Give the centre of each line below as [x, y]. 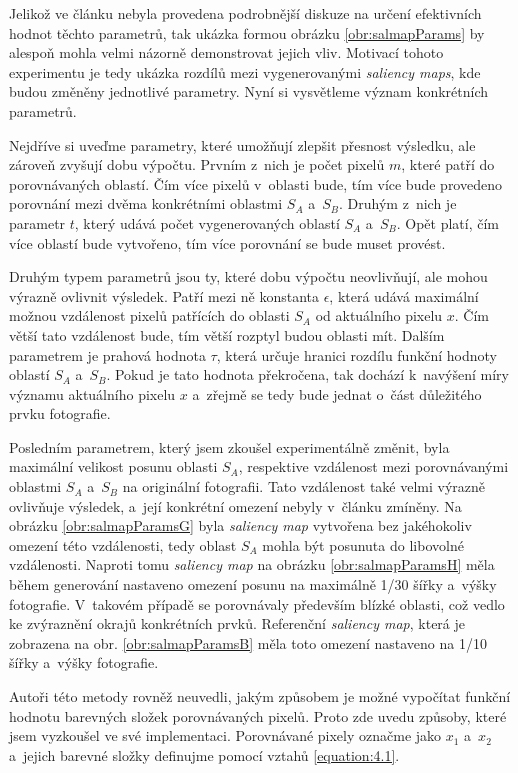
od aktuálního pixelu [379, 315]
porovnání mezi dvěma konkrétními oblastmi [146, 203]
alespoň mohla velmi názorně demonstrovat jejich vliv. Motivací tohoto [226, 52]
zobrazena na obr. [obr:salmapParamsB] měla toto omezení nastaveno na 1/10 [248, 642]
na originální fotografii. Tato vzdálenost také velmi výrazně [304, 486]
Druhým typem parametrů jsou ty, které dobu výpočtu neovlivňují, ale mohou [248, 276]
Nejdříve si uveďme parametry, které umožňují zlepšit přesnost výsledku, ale [242, 144]
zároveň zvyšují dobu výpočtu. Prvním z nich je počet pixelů [197, 164]
